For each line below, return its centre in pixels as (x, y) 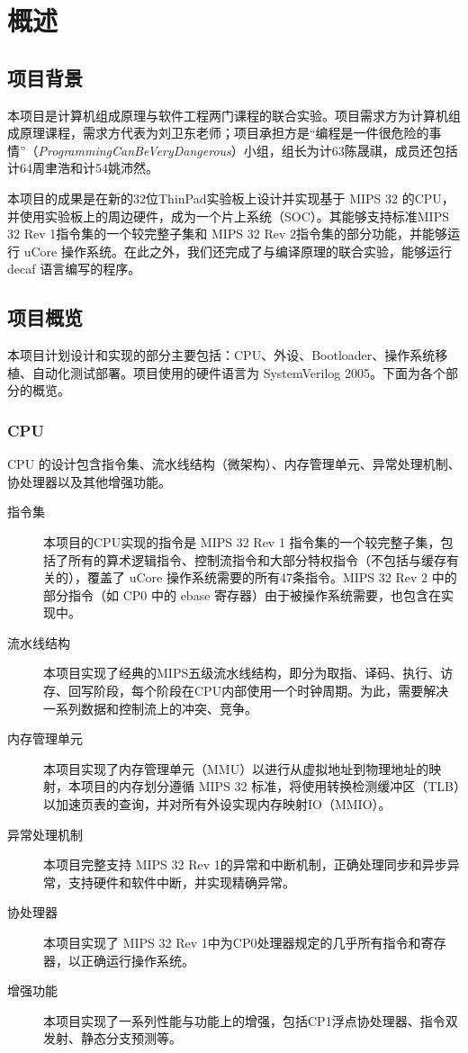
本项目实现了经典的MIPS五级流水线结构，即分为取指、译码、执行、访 (248, 673)
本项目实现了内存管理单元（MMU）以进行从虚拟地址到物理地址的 (236, 768)
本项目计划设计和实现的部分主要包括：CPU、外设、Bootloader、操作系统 (221, 355)
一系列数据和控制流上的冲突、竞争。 (150, 708)
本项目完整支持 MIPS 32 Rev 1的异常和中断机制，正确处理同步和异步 (245, 864)
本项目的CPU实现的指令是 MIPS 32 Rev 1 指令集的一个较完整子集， (242, 541)
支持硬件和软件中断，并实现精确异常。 (181, 882)
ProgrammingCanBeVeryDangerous (135, 150)
